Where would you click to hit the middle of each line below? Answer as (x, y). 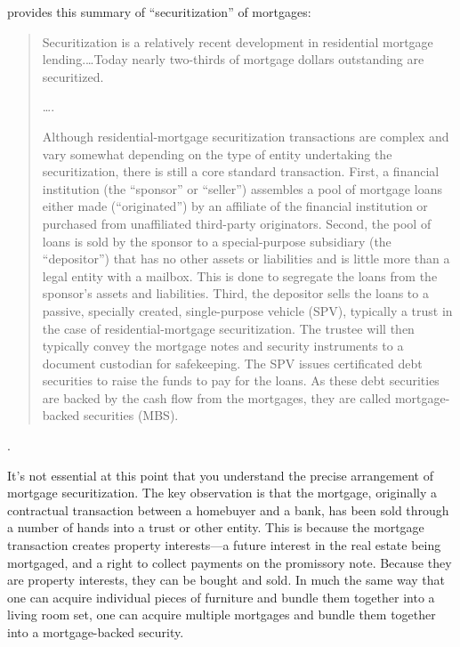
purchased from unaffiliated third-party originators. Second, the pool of (237, 223)
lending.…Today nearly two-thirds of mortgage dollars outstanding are (233, 59)
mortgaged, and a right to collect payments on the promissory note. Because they (230, 562)
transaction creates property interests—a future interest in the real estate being (224, 545)
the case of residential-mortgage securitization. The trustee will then (228, 328)
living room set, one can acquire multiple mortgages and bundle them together (222, 615)
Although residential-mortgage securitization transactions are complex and (246, 136)
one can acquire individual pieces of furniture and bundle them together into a (221, 597)
